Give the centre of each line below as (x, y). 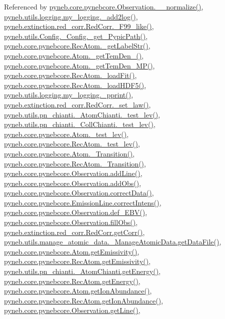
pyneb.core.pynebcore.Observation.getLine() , (72, 310)
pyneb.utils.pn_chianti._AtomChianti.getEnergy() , (82, 271)
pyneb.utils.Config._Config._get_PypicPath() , (76, 36)
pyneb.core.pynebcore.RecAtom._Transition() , (75, 163)
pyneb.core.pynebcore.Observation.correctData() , (79, 193)
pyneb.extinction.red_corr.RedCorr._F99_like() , (79, 26)
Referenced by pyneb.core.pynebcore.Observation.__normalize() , (104, 6)
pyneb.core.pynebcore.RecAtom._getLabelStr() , (77, 46)
